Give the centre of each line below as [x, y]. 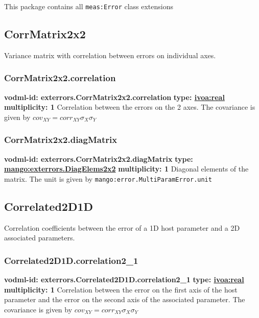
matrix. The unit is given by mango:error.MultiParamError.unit [108, 178]
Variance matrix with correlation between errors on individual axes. [110, 55]
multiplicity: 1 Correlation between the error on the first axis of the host [121, 289]
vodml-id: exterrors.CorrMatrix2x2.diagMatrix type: [99, 158]
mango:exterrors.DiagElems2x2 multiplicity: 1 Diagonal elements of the [126, 169]
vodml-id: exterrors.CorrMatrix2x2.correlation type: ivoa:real [114, 97]
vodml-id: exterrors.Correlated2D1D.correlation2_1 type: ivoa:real [124, 279]
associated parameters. [40, 238]
